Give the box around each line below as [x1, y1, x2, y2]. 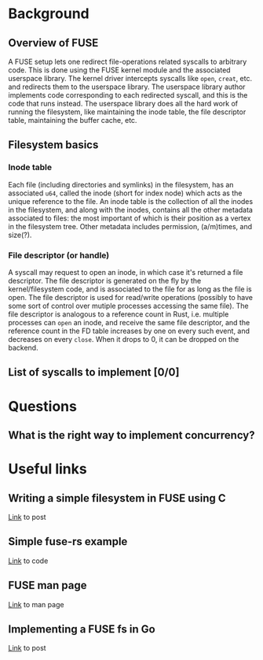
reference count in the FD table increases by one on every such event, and [8, 326, 250, 336]
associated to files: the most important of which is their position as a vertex [8, 213, 251, 223]
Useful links [8, 460, 88, 478]
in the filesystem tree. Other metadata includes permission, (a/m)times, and [8, 221, 253, 231]
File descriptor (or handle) [8, 250, 110, 261]
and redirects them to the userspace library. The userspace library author [8, 82, 246, 91]
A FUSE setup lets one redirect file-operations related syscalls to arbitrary [8, 57, 247, 66]
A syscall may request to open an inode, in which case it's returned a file [8, 267, 243, 276]
